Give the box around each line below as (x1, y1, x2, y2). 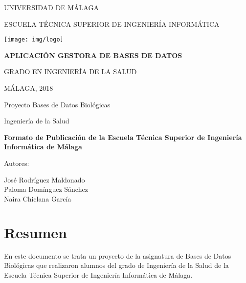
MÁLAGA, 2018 (4, 83, 53, 93)
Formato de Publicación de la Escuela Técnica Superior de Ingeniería (4, 132, 242, 142)
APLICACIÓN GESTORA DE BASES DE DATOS (4, 50, 182, 60)
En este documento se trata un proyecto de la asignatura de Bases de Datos (4, 250, 231, 261)
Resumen (4, 222, 67, 242)
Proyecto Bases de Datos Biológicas (4, 99, 111, 109)
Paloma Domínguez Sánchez (4, 184, 88, 194)
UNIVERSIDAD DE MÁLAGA (4, 2, 99, 12)
